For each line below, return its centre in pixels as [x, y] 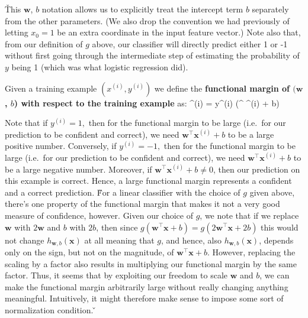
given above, [272, 192]
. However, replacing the [251, 252]
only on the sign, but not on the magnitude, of [89, 252]
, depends [276, 240]
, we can [275, 275]
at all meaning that [119, 240]
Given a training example [51, 88]
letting [17, 32]
